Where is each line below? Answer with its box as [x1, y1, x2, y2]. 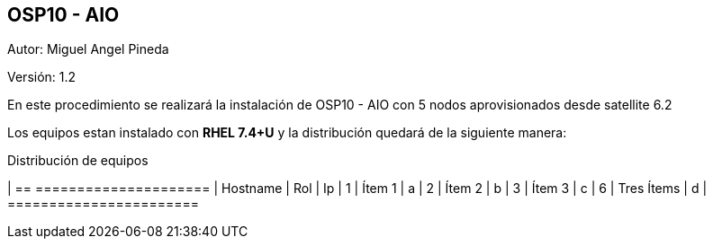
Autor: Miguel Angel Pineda [7, 41, 169, 57]
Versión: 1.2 [7, 69, 77, 85]
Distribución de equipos [7, 153, 149, 169]
